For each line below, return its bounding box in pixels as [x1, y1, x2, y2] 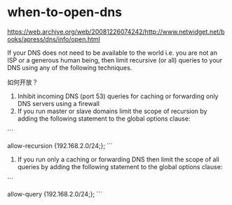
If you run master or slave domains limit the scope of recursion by [17, 107, 207, 115]
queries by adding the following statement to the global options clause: [17, 162, 223, 171]
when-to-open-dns [7, 4, 123, 20]
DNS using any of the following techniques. [7, 63, 132, 72]
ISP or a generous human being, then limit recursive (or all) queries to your [7, 55, 223, 64]
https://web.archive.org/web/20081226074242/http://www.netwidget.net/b [7, 27, 226, 36]
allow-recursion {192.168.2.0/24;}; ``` [7, 141, 114, 150]
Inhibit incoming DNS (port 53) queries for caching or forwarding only [17, 92, 219, 100]
